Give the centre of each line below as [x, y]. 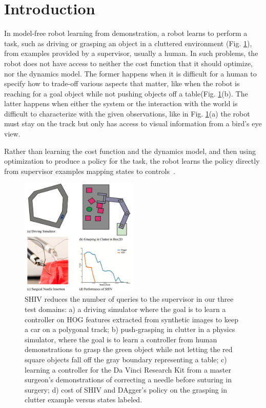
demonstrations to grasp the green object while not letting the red [129, 349]
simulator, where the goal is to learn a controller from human [121, 339]
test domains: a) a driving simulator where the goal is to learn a [125, 309]
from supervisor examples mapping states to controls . [90, 171]
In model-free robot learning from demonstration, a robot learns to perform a [126, 33]
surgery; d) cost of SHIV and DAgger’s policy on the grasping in [126, 389]
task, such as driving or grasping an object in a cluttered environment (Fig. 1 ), [128, 43]
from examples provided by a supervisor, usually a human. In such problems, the [131, 53]
